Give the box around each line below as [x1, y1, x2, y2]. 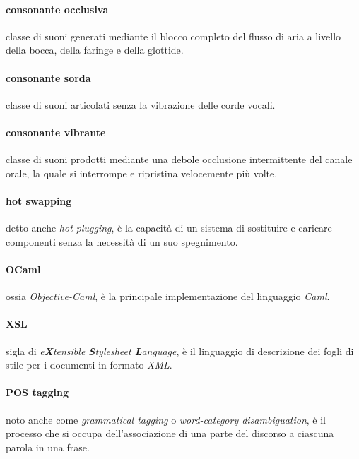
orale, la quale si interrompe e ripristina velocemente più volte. [6, 165, 278, 180]
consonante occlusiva [6, 1, 109, 16]
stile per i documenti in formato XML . [6, 357, 172, 372]
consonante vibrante [6, 124, 106, 139]
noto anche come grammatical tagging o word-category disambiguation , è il [6, 412, 326, 427]
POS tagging [6, 385, 69, 400]
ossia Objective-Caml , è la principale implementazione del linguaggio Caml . [6, 289, 330, 304]
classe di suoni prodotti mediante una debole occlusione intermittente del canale [6, 152, 353, 167]
